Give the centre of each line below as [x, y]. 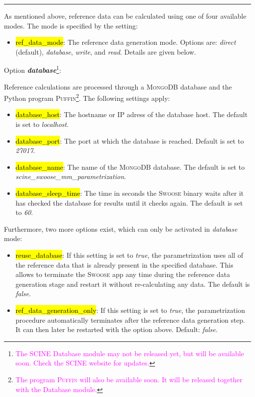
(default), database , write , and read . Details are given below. [106, 51]
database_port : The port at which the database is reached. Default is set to [130, 140]
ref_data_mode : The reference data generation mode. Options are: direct [126, 42]
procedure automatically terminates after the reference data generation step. [130, 320]
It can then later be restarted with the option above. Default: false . [116, 329]
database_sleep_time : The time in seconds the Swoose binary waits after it [129, 193]
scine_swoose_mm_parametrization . [71, 176]
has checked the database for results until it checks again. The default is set [129, 202]
